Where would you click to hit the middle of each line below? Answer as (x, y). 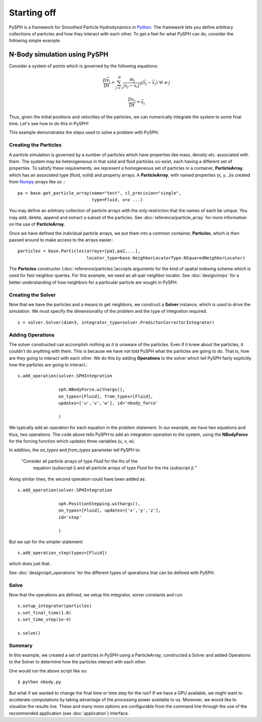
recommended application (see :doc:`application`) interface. (69, 713)
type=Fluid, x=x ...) (117, 200)
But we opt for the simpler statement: (46, 542)
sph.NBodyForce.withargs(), (92, 390)
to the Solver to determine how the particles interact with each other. (78, 662)
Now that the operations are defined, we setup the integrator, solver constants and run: (96, 595)
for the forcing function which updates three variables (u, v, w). (72, 441)
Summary (21, 645)
